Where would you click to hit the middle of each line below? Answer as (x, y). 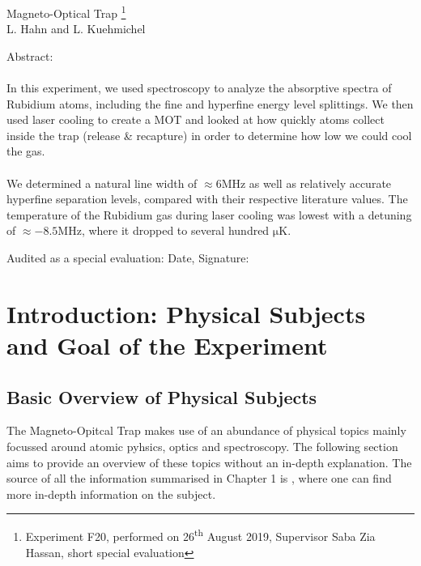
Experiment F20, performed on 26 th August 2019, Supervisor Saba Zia (200, 535)
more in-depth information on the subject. (111, 494)
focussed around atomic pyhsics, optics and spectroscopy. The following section (202, 446)
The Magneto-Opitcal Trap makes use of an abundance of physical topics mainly (206, 430)
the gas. (26, 151)
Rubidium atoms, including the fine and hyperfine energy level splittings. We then (210, 103)
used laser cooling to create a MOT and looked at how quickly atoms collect (196, 119)
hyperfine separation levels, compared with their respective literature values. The (207, 199)
